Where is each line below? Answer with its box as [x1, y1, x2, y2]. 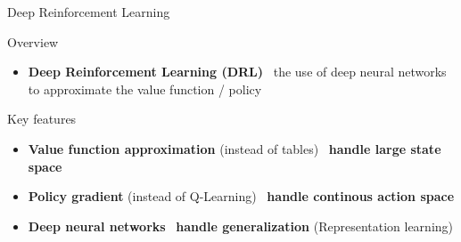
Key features [7, 109, 77, 128]
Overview [7, 32, 59, 51]
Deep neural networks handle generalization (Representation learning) [28, 216, 454, 235]
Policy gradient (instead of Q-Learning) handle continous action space [28, 187, 455, 206]
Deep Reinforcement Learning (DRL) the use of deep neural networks [28, 62, 447, 81]
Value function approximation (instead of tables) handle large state [28, 139, 441, 157]
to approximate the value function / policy [28, 79, 262, 98]
